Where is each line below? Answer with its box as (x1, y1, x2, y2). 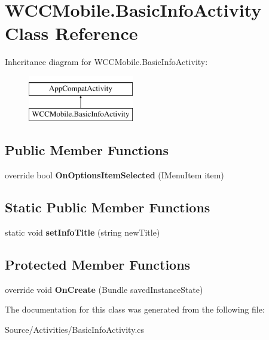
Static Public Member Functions (5, 198, 210, 217)
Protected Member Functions (5, 255, 191, 274)
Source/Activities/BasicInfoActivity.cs (5, 323, 145, 336)
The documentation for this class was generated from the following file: (5, 303, 265, 316)
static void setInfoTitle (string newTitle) (5, 226, 160, 239)
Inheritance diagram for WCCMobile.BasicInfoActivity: (5, 55, 208, 68)
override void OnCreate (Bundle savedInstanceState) (5, 283, 203, 295)
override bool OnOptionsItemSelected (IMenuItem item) (5, 169, 224, 181)
